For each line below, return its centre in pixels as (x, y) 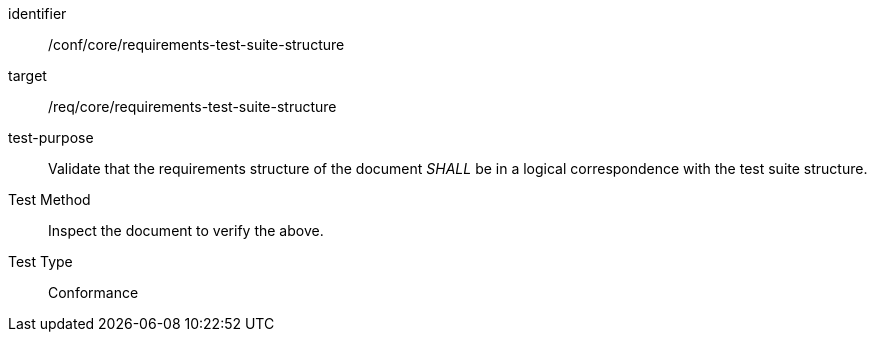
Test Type (40, 261)
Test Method (49, 199)
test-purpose (51, 137)
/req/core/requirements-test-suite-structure (192, 106)
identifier (37, 13)
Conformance (93, 292)
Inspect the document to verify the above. (186, 230)
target (27, 75)
